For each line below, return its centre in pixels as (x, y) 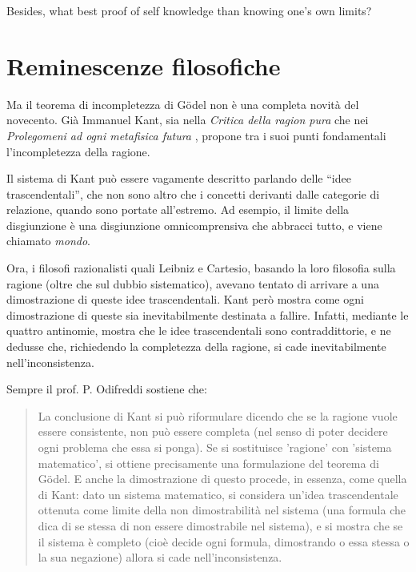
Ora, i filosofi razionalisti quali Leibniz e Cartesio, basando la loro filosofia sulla (201, 268)
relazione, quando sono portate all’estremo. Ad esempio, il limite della (178, 209)
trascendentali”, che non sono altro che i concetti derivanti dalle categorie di (193, 193)
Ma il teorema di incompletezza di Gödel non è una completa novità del (183, 104)
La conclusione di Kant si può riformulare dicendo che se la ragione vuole (218, 415)
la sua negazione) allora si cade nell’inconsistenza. (160, 557)
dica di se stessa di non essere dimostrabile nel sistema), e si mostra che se (220, 525)
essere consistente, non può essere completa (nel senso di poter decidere (213, 431)
